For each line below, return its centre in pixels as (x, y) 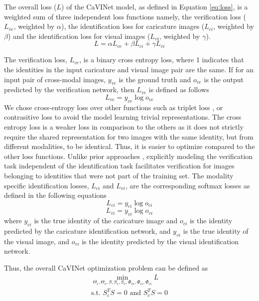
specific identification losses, (47, 185)
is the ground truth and (155, 79)
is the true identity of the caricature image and (106, 221)
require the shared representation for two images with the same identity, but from (129, 136)
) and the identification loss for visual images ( (79, 36)
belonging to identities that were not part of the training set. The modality (119, 175)
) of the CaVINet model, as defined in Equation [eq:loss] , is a (155, 6)
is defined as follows (179, 89)
